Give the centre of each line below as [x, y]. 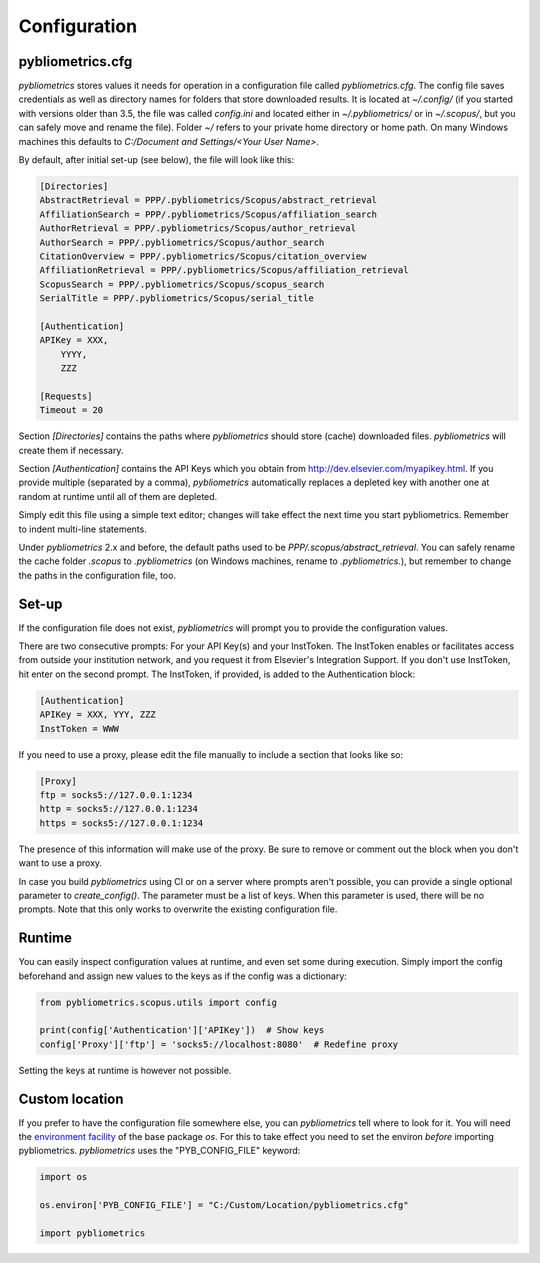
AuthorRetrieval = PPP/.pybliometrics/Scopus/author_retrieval [198, 228]
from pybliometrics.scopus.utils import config [158, 1002]
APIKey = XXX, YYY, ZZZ [98, 714]
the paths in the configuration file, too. [97, 575]
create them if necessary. [71, 450]
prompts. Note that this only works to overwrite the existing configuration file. [178, 909]
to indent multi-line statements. [82, 529]
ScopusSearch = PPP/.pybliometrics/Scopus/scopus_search [182, 284]
